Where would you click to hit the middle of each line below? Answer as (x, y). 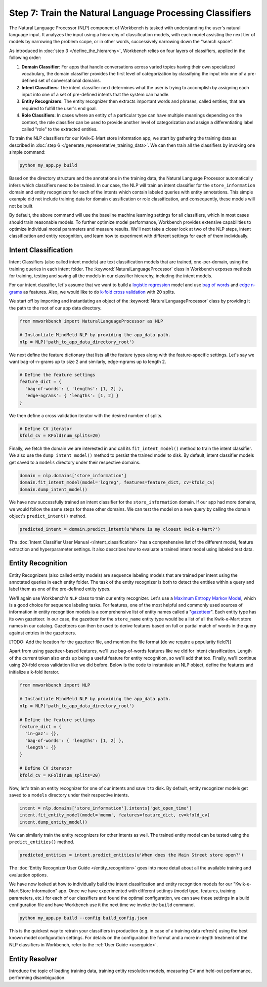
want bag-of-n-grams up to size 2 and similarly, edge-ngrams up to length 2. (88, 362)
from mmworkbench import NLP (55, 685)
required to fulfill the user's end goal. (59, 108)
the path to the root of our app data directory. (55, 308)
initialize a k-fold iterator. (34, 672)
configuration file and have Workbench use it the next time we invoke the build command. (102, 905)
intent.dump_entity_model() (53, 822)
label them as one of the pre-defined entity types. (60, 589)
